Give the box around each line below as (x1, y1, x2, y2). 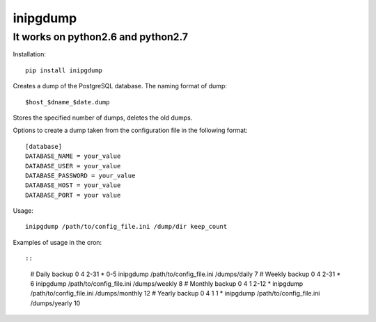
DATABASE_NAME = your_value (25, 152, 121, 160)
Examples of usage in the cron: (13, 238, 102, 246)
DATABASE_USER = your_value (25, 162, 121, 170)
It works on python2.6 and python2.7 (13, 31, 188, 43)
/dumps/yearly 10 (30, 299, 81, 307)
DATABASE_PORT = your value (25, 191, 121, 199)
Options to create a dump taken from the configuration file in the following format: (13, 126, 248, 135)
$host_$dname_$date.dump (25, 98, 110, 106)
